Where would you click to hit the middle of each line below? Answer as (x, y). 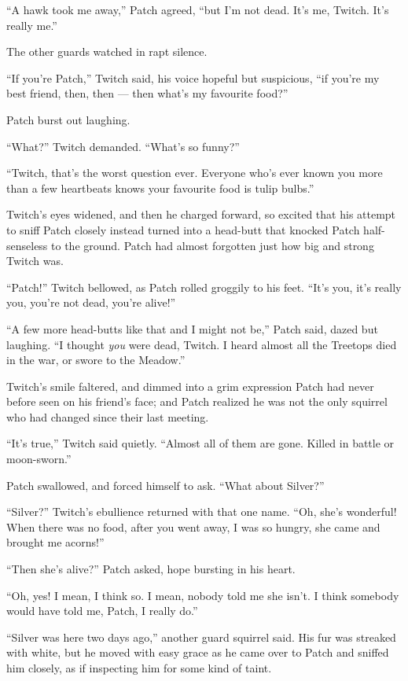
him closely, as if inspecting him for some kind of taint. (139, 668)
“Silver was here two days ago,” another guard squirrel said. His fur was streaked (201, 637)
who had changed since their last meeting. (108, 416)
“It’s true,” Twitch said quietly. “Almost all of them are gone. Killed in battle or (200, 443)
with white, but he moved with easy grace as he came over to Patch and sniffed (198, 652)
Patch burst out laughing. (68, 119)
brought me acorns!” (55, 542)
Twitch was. (35, 261)
